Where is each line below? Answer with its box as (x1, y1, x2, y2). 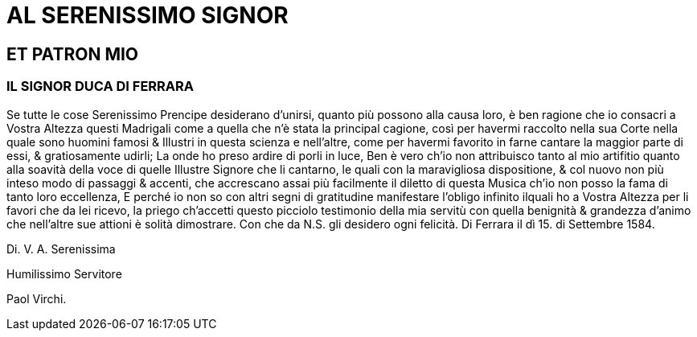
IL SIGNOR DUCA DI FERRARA (6, 78, 195, 95)
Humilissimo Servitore (6, 266, 122, 281)
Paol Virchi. (6, 291, 67, 306)
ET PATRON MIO (6, 43, 139, 64)
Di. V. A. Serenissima (6, 241, 116, 256)
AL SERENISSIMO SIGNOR (6, 2, 289, 29)
